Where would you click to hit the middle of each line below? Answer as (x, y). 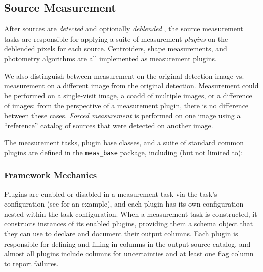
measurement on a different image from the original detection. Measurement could (131, 86)
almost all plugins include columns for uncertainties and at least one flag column (129, 253)
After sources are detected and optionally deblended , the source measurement (124, 29)
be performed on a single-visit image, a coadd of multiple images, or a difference (128, 95)
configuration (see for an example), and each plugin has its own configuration (124, 204)
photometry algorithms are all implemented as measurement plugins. (111, 58)
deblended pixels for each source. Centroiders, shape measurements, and (116, 48)
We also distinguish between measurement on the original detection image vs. (124, 75)
